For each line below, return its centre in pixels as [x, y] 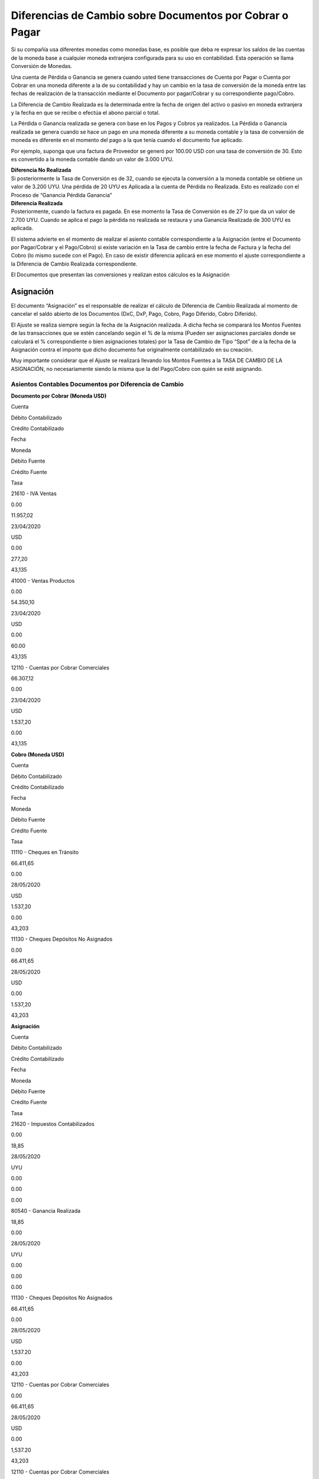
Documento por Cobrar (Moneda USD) [59, 396]
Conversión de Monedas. [42, 66]
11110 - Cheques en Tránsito [45, 852]
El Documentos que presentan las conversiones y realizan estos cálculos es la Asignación [120, 275]
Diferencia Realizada [37, 203]
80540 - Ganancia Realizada [46, 1211]
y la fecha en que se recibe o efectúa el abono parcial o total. [85, 113]
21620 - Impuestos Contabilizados [53, 1124]
